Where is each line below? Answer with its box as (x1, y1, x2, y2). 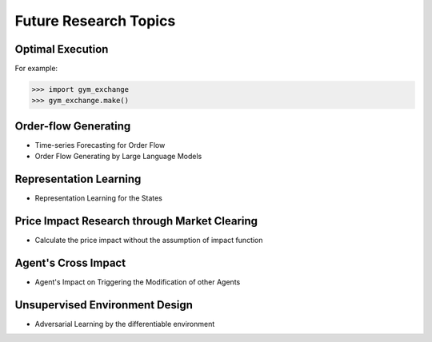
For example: (14, 64, 58, 74)
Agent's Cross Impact (14, 256, 126, 269)
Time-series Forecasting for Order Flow (34, 140, 166, 149)
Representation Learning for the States (34, 193, 163, 203)
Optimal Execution (14, 42, 109, 56)
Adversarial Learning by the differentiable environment (34, 319, 215, 328)
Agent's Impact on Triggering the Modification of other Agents (34, 277, 241, 287)
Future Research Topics (14, 12, 176, 30)
